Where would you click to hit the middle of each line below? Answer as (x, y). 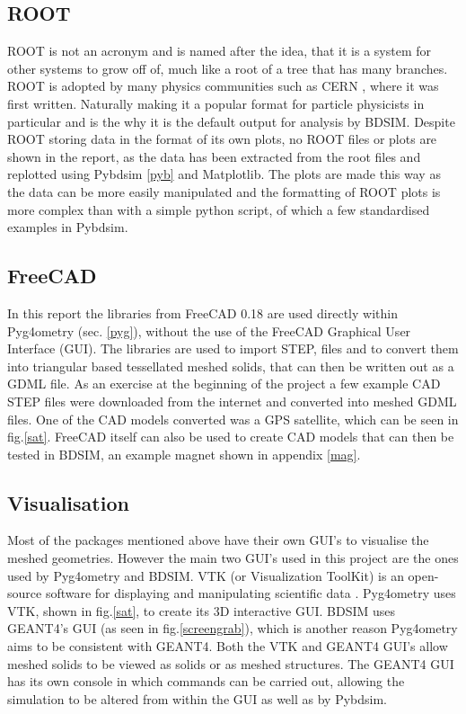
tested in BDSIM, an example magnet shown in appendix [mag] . (184, 454)
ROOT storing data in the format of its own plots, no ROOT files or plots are (222, 139)
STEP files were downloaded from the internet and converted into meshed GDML (232, 401)
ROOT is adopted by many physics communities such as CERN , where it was (223, 86)
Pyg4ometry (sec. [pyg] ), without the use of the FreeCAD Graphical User (209, 330)
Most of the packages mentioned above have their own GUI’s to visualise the (218, 540)
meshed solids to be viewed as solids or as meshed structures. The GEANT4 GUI (231, 663)
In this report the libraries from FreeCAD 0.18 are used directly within (202, 312)
